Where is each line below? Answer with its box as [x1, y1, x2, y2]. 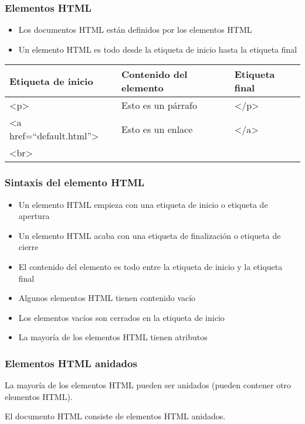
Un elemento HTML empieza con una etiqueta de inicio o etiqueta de [18, 198, 268, 210]
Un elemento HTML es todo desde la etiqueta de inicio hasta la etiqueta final [18, 43, 297, 55]
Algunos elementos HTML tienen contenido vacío [18, 292, 196, 304]
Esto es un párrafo [121, 98, 197, 112]
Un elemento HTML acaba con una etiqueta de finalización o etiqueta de [18, 229, 281, 241]
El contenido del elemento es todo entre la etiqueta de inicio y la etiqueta [18, 261, 283, 272]
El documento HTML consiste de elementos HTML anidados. [5, 410, 226, 422]
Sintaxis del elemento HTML [5, 175, 145, 190]
